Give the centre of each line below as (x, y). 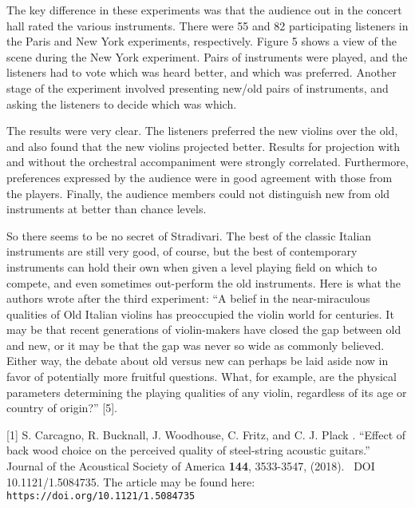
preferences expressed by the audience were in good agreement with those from (200, 177)
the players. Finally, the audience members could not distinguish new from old (198, 193)
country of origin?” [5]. (62, 408)
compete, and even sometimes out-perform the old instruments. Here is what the (204, 282)
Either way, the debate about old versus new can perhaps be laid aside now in (198, 361)
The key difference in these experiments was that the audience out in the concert (204, 10)
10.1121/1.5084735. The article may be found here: (131, 481)
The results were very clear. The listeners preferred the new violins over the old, (202, 131)
